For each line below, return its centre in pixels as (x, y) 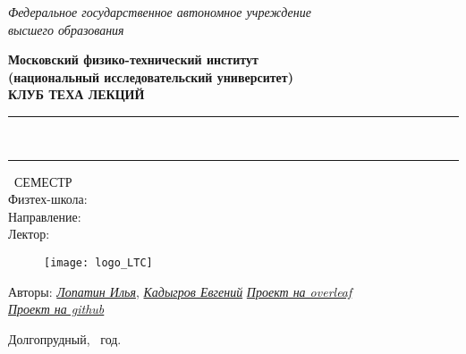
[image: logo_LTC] (98, 262)
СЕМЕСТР (43, 181)
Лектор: (29, 234)
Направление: (45, 216)
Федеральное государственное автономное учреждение (160, 12)
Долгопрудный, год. (65, 338)
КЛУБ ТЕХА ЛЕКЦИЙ (76, 94)
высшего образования (66, 29)
